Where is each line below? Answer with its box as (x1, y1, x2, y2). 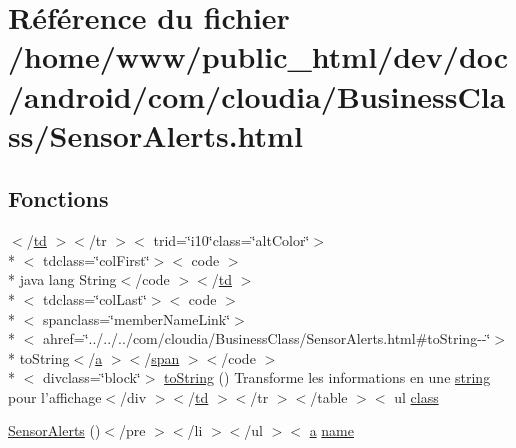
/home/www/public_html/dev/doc (8, 36, 509, 77)
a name (309, 420, 354, 441)
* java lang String (8, 269, 117, 290)
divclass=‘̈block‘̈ (42, 367, 141, 388)
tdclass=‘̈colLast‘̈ (42, 288, 147, 309)
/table (310, 386, 348, 407)
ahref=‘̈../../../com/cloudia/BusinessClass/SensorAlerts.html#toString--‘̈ (42, 328, 491, 349)
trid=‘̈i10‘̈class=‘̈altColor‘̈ (153, 230, 310, 251)
